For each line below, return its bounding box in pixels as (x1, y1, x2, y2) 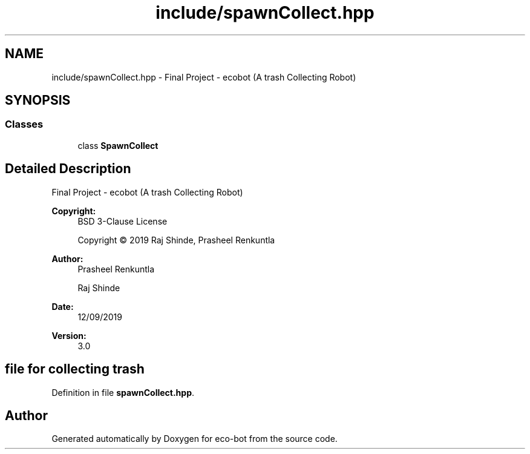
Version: (51, 330, 87, 341)
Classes (5, 118, 44, 131)
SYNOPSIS (5, 93, 71, 108)
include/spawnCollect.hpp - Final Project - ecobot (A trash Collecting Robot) (51, 71, 356, 82)
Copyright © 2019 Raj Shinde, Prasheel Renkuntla (77, 234, 275, 245)
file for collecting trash (5, 361, 145, 377)
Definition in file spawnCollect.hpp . (51, 387, 195, 398)
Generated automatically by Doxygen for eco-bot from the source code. (51, 433, 338, 444)
